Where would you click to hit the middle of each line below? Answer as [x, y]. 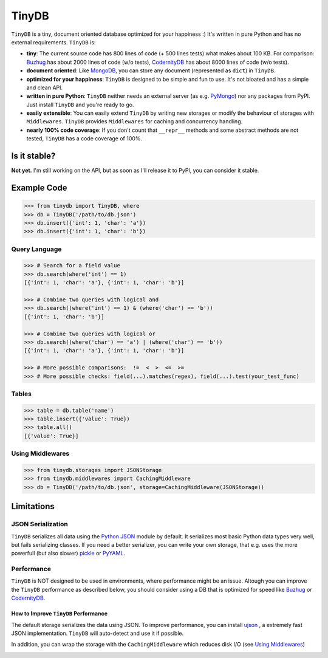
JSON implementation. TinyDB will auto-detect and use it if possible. [97, 633]
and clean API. [45, 87]
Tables [21, 394]
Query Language [36, 249]
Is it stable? [33, 156]
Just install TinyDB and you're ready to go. [80, 105]
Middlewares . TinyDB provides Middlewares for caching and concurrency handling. [135, 122]
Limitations [33, 506]
